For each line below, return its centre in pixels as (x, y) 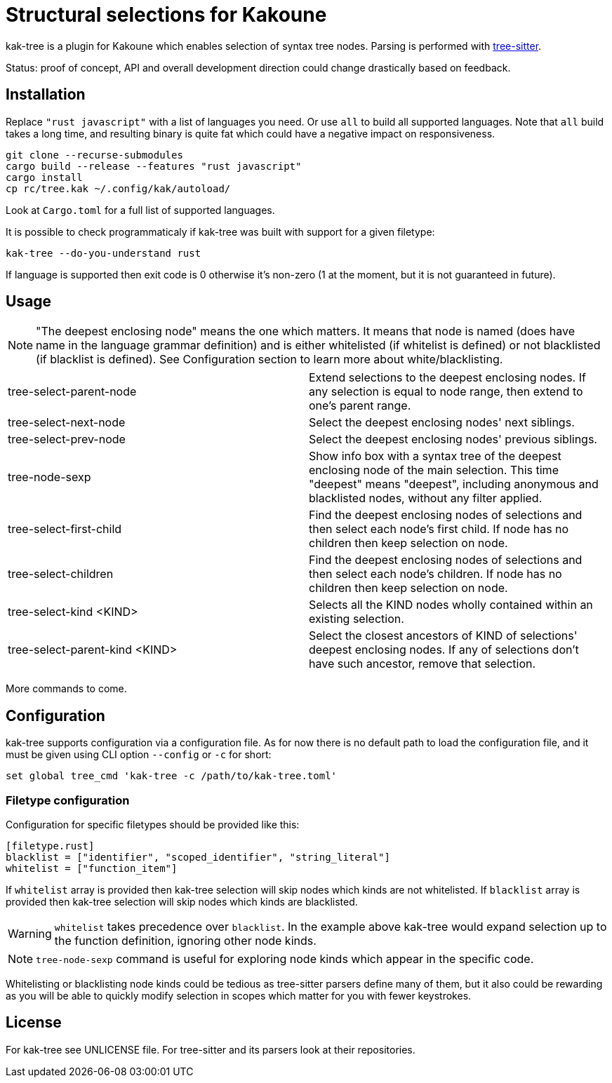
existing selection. (357, 619)
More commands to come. (66, 689)
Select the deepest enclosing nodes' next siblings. (442, 423)
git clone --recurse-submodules (94, 155)
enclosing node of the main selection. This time (434, 470)
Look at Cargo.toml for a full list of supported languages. (140, 210)
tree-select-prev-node (67, 439)
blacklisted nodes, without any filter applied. (426, 498)
